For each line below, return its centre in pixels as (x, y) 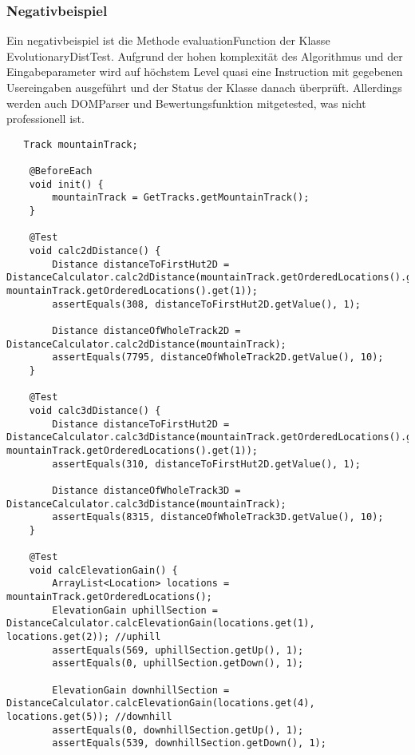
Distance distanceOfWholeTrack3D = (146, 490)
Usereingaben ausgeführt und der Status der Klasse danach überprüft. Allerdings (204, 87)
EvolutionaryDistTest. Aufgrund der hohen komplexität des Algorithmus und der (205, 56)
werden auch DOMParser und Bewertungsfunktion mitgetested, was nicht (186, 103)
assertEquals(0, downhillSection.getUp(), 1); (178, 730)
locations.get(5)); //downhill (89, 717)
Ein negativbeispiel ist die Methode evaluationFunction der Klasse (168, 40)
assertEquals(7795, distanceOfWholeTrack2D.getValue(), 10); (218, 358)
